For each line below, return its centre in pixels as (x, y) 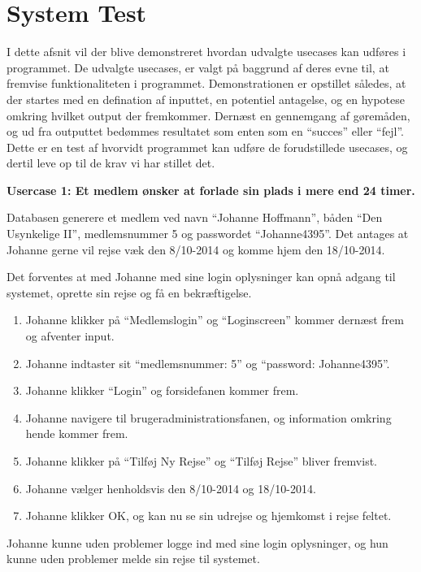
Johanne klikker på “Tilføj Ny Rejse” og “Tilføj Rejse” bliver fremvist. (202, 461)
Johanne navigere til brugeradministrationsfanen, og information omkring (208, 417)
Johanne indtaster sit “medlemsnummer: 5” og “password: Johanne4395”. (208, 363)
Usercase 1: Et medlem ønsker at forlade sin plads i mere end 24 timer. (211, 190)
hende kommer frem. (77, 433)
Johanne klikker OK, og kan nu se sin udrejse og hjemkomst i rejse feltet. (208, 516)
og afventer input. (70, 336)
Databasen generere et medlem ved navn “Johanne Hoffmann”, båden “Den (195, 217)
